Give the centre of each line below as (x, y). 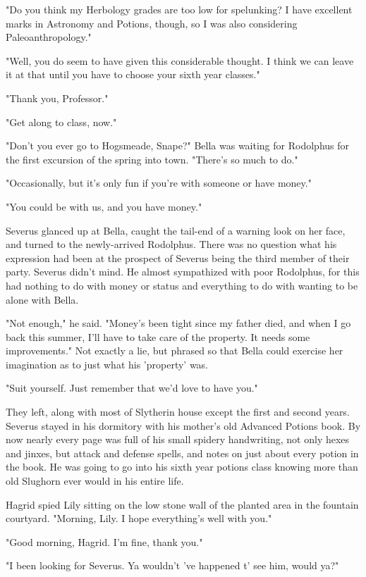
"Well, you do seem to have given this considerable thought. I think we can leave (180, 60)
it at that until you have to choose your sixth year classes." (133, 74)
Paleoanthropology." (49, 37)
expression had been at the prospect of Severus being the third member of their (178, 258)
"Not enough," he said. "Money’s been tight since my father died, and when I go (178, 323)
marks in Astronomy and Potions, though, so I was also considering (152, 23)
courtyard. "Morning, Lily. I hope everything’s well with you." (139, 518)
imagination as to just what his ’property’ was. (107, 364)
